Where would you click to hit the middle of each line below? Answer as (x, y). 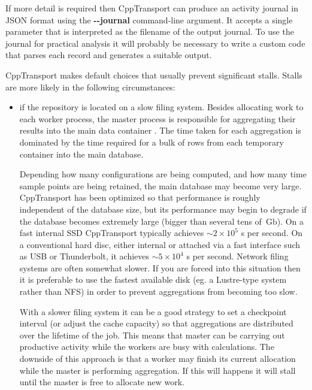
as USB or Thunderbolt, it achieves (84, 256)
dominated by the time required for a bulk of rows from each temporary (152, 142)
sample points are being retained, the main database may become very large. (160, 185)
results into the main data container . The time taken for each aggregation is (160, 130)
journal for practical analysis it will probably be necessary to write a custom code (155, 43)
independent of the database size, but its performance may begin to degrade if (163, 209)
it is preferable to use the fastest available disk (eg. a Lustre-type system (153, 279)
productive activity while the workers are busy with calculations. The (147, 347)
